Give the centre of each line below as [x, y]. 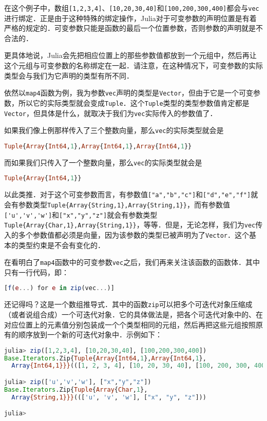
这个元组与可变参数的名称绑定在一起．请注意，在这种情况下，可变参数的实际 [133, 65]
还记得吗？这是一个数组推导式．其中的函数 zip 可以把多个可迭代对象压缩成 [128, 304]
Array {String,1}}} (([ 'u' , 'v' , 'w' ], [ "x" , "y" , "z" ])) [109, 397]
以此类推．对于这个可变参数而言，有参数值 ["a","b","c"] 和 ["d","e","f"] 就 [131, 194]
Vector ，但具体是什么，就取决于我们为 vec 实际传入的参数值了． [111, 113]
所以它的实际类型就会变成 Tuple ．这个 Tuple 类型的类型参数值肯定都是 [134, 102]
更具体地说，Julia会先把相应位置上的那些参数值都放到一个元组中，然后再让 [130, 55]
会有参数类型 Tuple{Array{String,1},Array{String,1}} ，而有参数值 [117, 204]
